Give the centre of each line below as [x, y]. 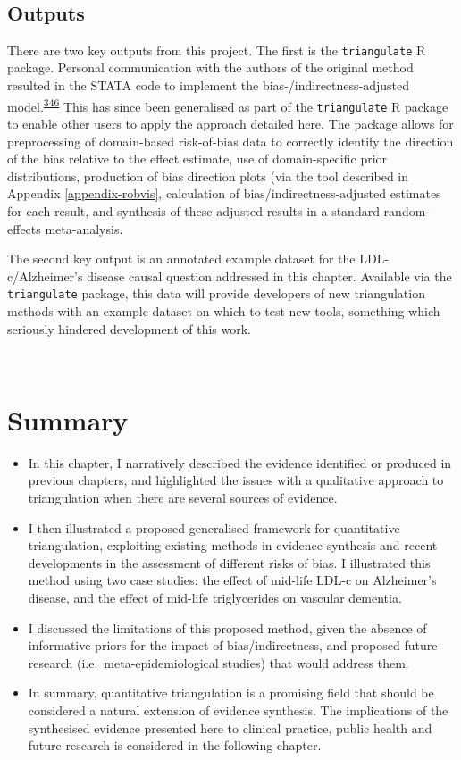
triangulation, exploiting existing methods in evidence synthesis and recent [233, 545]
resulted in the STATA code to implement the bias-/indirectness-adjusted [209, 85]
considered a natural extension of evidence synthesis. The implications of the [238, 710]
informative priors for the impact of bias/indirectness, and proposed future [233, 645]
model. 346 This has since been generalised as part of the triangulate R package [228, 104]
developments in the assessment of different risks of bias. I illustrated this [229, 562]
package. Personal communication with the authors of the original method [210, 67]
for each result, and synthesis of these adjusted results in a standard [193, 210]
